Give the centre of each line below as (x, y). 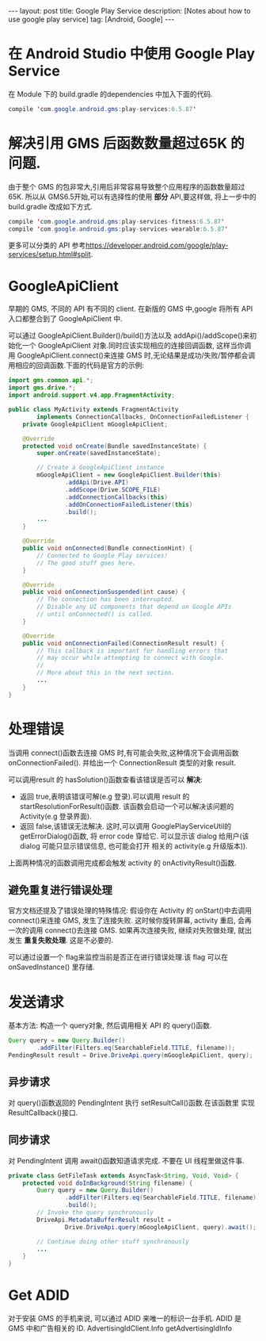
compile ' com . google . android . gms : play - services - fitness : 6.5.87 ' (116, 221)
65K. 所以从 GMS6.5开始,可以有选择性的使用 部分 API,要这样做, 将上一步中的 (133, 197)
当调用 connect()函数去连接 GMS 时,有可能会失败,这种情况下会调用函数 (123, 753)
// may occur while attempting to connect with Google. (131, 658)
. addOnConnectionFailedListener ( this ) (129, 504)
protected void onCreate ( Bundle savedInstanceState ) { (115, 446)
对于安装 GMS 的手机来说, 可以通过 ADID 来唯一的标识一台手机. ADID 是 (125, 1319)
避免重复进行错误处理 (60, 890)
